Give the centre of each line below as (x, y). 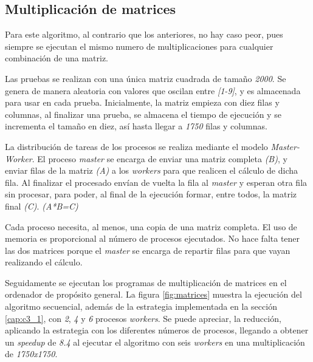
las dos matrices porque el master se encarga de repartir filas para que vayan (148, 250)
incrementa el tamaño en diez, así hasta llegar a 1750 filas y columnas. (136, 126)
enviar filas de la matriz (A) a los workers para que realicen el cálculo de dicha (152, 170)
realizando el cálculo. (44, 262)
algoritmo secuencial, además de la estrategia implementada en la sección (141, 306)
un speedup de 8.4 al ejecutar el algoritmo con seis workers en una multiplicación (155, 342)
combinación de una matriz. (57, 58)
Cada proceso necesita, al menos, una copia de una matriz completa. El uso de (151, 226)
